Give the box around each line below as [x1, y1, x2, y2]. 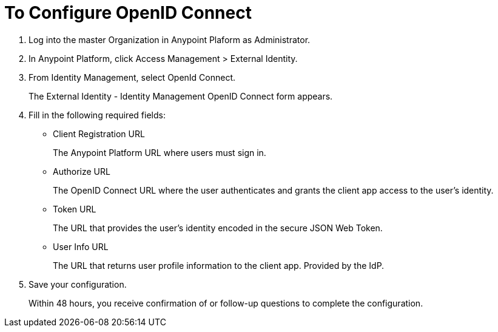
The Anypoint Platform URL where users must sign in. [53, 147, 266, 158]
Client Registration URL [53, 128, 145, 139]
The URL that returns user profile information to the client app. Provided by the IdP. [53, 260, 385, 271]
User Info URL [53, 241, 109, 252]
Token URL [53, 203, 96, 214]
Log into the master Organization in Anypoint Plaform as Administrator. [29, 34, 311, 45]
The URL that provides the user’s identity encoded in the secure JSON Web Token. [53, 222, 383, 233]
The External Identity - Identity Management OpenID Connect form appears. [29, 90, 333, 101]
